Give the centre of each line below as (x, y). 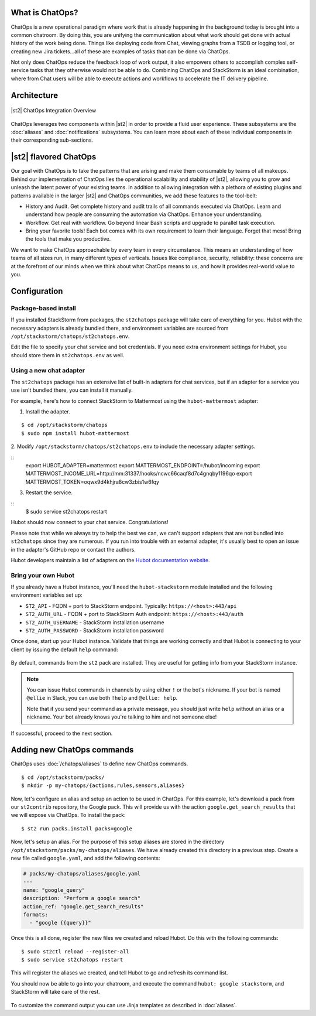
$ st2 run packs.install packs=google (77, 828)
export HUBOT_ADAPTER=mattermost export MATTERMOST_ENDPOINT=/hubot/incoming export (143, 466)
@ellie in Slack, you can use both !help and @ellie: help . (102, 698)
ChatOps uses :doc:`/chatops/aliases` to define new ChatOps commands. (99, 764)
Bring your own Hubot (43, 575)
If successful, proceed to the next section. (62, 733)
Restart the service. (49, 492)
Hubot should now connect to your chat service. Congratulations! (90, 522)
